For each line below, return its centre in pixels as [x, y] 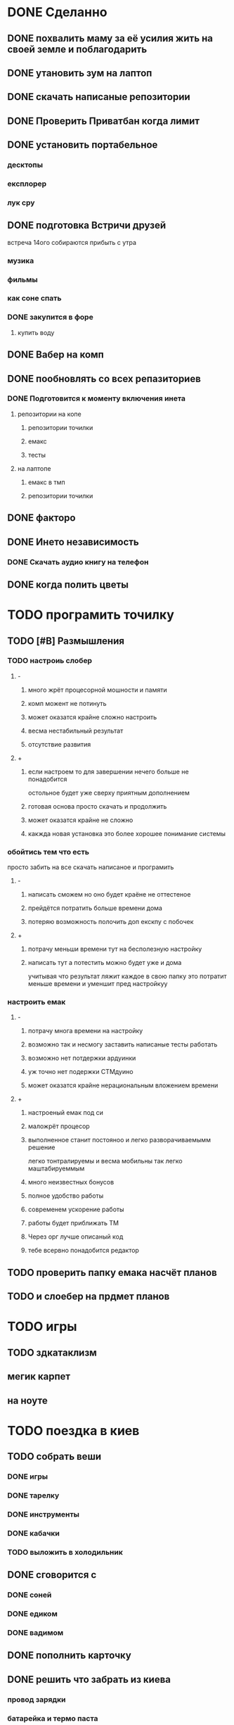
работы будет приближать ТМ [73, 1223]
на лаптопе [34, 468]
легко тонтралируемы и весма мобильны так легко [105, 1161]
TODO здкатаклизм [52, 1352]
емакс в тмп [46, 482]
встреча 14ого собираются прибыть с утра [72, 242]
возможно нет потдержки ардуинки [82, 1058]
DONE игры [27, 1477]
